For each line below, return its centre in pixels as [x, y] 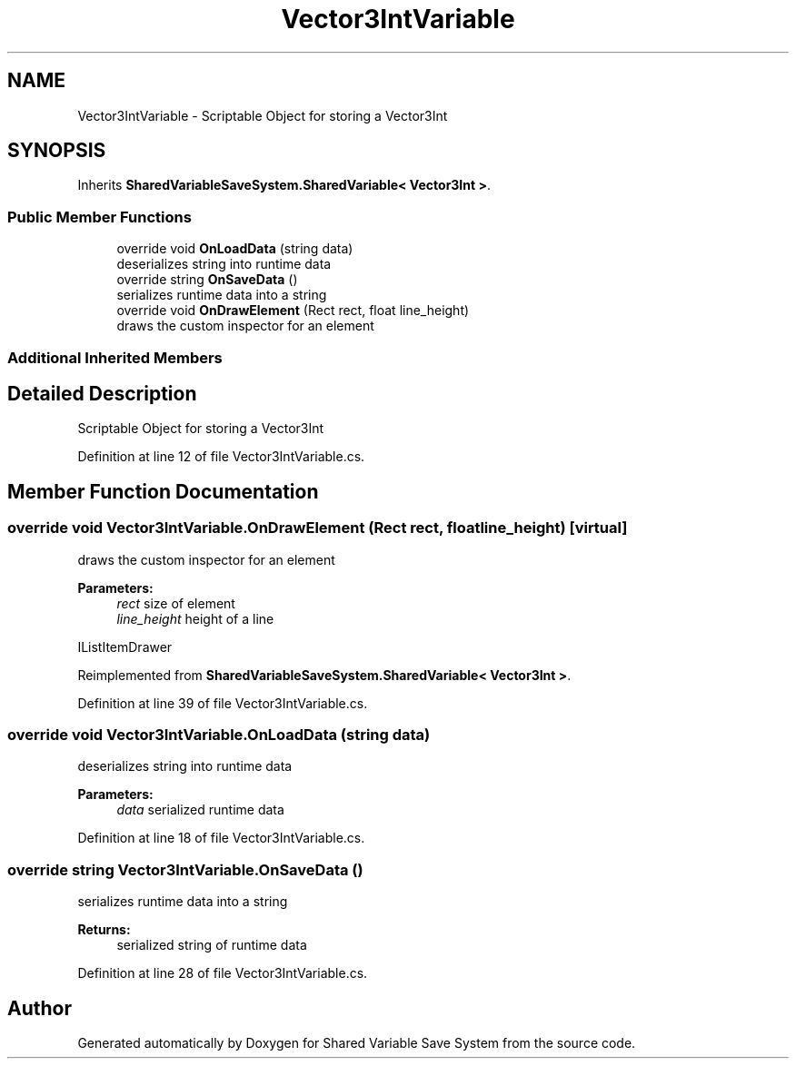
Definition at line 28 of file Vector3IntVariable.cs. [223, 973]
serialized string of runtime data [212, 945]
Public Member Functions [99, 217]
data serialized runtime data [200, 810]
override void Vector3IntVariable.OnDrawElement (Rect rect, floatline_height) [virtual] [318, 528]
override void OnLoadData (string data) [235, 249]
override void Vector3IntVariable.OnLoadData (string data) [219, 735]
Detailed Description [102, 393]
